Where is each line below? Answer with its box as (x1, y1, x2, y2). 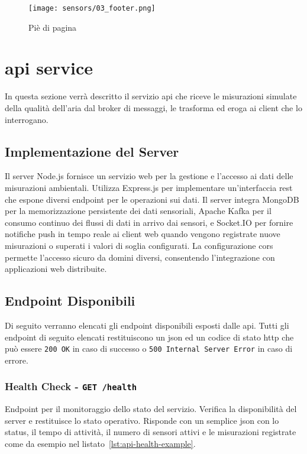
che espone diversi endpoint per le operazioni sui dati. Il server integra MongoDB (5, 193, 299, 205)
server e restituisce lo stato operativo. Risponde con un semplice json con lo (5, 414, 279, 426)
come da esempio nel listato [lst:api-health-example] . (5, 437, 196, 449)
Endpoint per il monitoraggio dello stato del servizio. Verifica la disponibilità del (5, 403, 297, 415)
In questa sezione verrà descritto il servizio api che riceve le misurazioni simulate (5, 90, 297, 102)
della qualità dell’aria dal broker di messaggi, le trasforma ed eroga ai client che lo (5, 101, 302, 113)
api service (5, 56, 93, 80)
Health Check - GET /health (5, 379, 137, 394)
